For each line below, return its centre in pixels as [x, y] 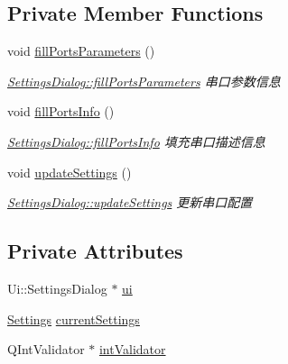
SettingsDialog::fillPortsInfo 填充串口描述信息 [136, 141]
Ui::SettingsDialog [57, 288]
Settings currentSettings [74, 318]
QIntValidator [46, 349]
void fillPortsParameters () [81, 51]
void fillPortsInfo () [61, 111]
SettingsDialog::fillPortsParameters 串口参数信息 [144, 81]
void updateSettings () [70, 172]
